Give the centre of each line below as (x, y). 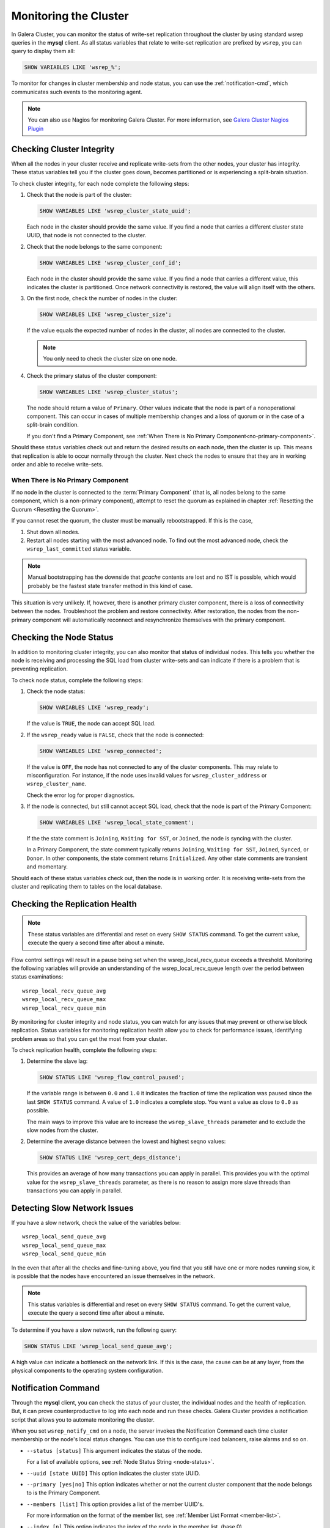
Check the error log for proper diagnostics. (81, 795)
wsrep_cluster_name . (57, 784)
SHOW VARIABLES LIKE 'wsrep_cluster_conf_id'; (110, 263)
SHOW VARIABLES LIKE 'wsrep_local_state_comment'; (117, 823)
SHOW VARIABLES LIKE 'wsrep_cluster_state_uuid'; (115, 211)
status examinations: (37, 977)
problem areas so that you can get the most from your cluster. (89, 1038)
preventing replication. (40, 669)
